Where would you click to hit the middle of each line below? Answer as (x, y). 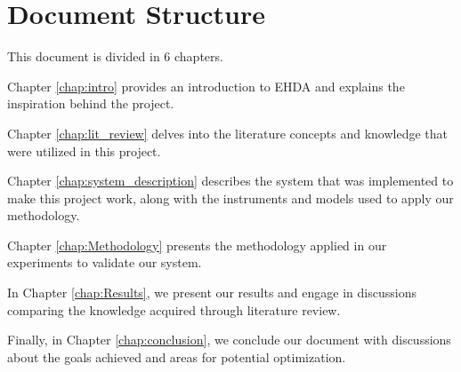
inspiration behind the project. (91, 103)
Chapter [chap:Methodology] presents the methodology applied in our (197, 245)
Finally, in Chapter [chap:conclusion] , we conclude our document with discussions (229, 340)
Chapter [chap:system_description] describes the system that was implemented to (230, 181)
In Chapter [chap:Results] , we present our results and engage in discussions (212, 293)
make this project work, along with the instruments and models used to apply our (230, 198)
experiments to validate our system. (105, 262)
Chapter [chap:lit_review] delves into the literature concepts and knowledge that (228, 133)
